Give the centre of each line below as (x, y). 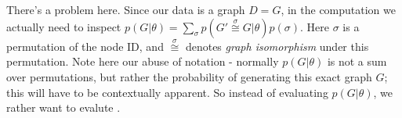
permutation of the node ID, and (85, 46)
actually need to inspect (64, 26)
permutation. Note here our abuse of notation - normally (143, 61)
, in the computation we (338, 9)
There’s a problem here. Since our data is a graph (126, 9)
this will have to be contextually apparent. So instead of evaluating (167, 92)
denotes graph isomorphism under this (277, 46)
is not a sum (357, 61)
